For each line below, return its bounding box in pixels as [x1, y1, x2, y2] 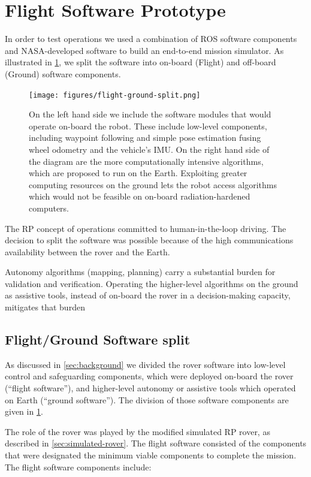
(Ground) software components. [5, 67, 121, 80]
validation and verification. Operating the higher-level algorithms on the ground [5, 277, 298, 289]
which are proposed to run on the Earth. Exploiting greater [29, 167, 247, 179]
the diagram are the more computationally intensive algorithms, [29, 155, 264, 167]
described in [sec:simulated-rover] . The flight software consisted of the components [5, 437, 307, 449]
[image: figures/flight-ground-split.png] [29, 90, 201, 99]
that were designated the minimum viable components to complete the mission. [5, 449, 297, 461]
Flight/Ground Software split [5, 330, 191, 349]
